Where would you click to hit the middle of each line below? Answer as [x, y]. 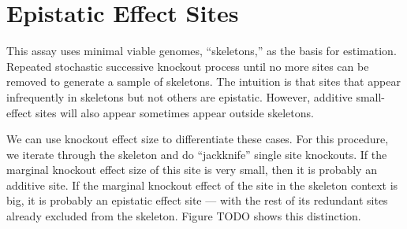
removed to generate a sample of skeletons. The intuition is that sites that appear [203, 81]
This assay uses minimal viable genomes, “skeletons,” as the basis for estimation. [202, 51]
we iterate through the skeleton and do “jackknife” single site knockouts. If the [197, 154]
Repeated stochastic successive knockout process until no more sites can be [188, 66]
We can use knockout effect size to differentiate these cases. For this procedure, [198, 139]
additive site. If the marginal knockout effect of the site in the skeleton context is [202, 185]
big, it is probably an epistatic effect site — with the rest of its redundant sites [197, 200]
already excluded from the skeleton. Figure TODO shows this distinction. [184, 216]
